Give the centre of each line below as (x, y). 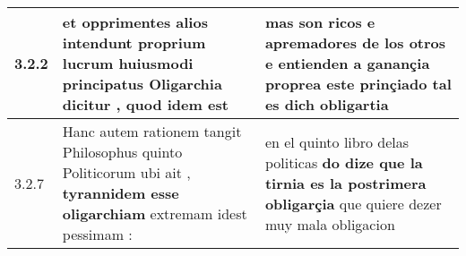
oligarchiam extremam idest (155, 213)
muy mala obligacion (330, 224)
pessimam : (97, 234)
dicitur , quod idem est (145, 104)
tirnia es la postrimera (345, 183)
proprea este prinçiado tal (358, 84)
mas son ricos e (320, 22)
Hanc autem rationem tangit (152, 131)
